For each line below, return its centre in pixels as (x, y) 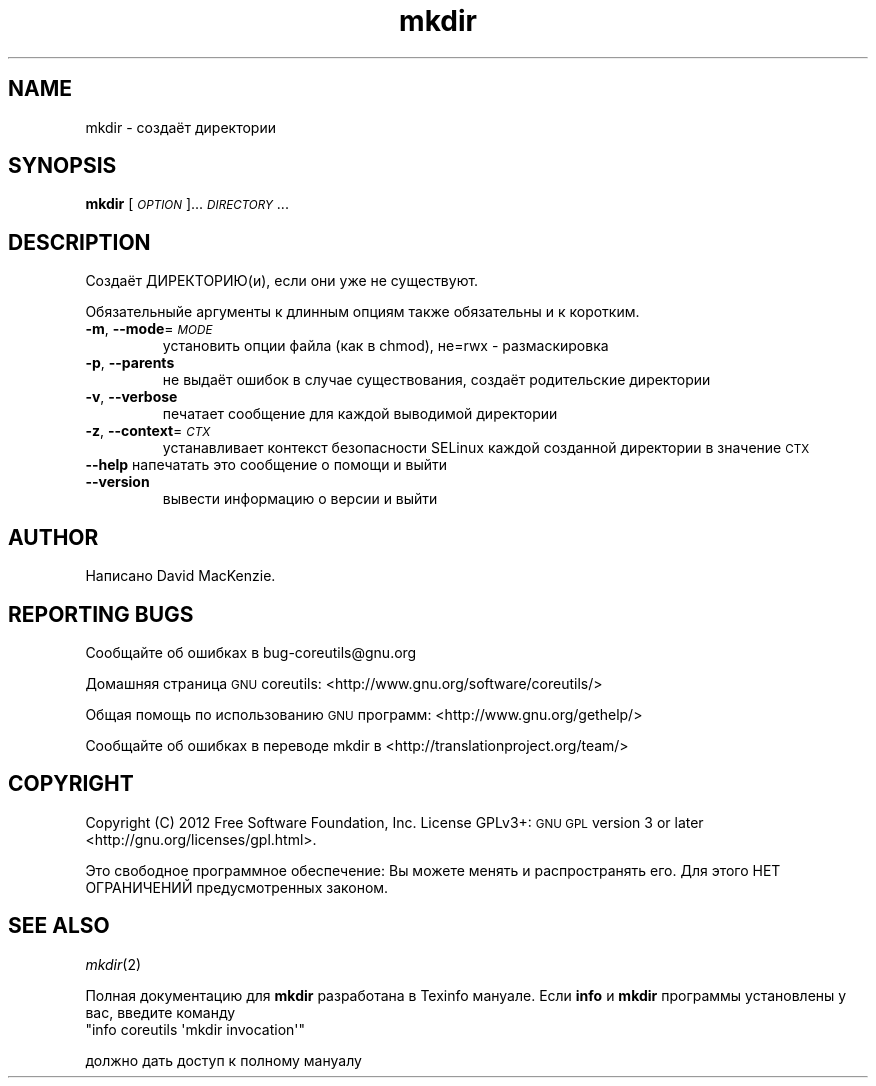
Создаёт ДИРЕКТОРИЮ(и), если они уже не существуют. (282, 281)
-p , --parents (130, 363)
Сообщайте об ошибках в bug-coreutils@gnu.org (251, 652)
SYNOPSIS (62, 166)
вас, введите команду (160, 1012)
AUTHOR (53, 537)
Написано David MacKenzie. (180, 576)
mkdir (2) (113, 964)
